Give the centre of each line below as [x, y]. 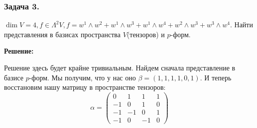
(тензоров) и [146, 34]
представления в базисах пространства [62, 34]
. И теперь [216, 77]
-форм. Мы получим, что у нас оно [82, 77]
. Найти [241, 25]
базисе [14, 77]
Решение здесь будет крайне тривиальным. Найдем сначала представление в [120, 67]
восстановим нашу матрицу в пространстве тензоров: [85, 87]
